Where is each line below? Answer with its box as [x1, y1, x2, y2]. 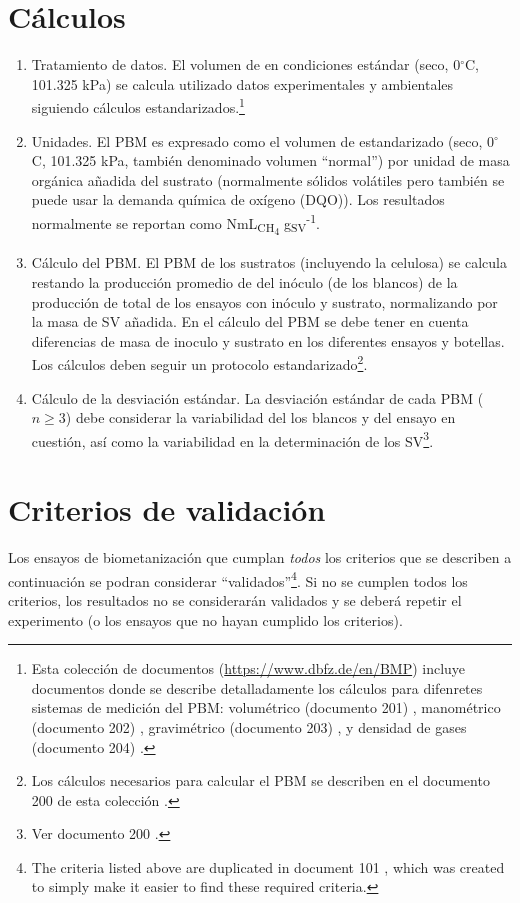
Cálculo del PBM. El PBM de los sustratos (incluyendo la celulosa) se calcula [31, 252, 507, 273]
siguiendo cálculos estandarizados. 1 [31, 94, 245, 117]
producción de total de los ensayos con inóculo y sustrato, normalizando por [31, 291, 498, 312]
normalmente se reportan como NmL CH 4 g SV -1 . [31, 209, 320, 239]
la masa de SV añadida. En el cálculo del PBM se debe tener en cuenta [31, 311, 469, 332]
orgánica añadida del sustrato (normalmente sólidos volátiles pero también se [31, 169, 505, 190]
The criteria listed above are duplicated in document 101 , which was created [31, 856, 505, 877]
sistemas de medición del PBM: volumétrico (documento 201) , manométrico [31, 697, 501, 718]
